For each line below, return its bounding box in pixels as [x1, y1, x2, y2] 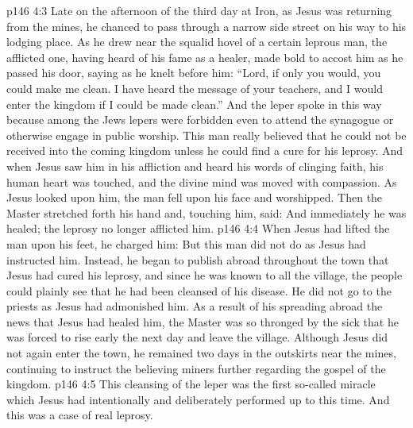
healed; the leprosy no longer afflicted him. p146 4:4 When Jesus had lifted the [6, 220, 390, 237]
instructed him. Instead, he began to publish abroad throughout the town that [6, 251, 389, 268]
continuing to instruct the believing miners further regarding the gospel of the [6, 360, 386, 376]
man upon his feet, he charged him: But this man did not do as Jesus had [6, 235, 366, 252]
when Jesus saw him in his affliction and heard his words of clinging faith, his [6, 157, 384, 174]
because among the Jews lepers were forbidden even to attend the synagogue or [6, 111, 394, 128]
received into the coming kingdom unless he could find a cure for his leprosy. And [6, 142, 403, 159]
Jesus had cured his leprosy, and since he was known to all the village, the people [6, 267, 403, 283]
